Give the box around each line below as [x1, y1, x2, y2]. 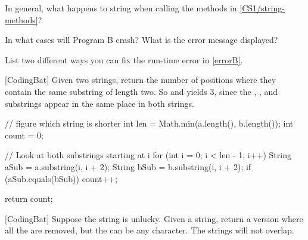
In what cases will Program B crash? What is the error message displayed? [5, 33, 278, 46]
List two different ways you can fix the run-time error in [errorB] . [5, 53, 243, 66]
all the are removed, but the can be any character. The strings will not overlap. [5, 224, 294, 236]
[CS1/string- [239, 2, 285, 14]
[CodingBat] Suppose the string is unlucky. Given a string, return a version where [5, 212, 303, 224]
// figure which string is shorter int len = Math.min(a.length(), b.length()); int [5, 117, 294, 130]
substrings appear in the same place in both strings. [5, 97, 194, 109]
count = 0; [5, 128, 43, 141]
